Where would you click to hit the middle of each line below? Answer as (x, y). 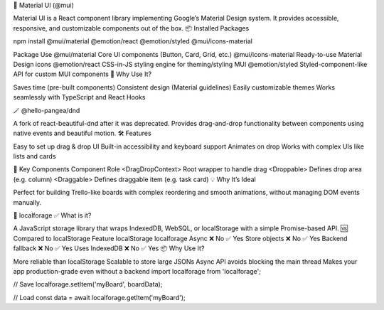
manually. (27, 202)
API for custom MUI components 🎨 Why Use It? (82, 74)
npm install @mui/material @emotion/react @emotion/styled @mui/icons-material (133, 41)
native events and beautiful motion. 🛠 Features (82, 133)
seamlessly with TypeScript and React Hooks (79, 97)
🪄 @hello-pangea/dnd (47, 110)
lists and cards (34, 156)
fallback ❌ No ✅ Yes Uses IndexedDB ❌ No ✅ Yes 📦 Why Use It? (109, 248)
